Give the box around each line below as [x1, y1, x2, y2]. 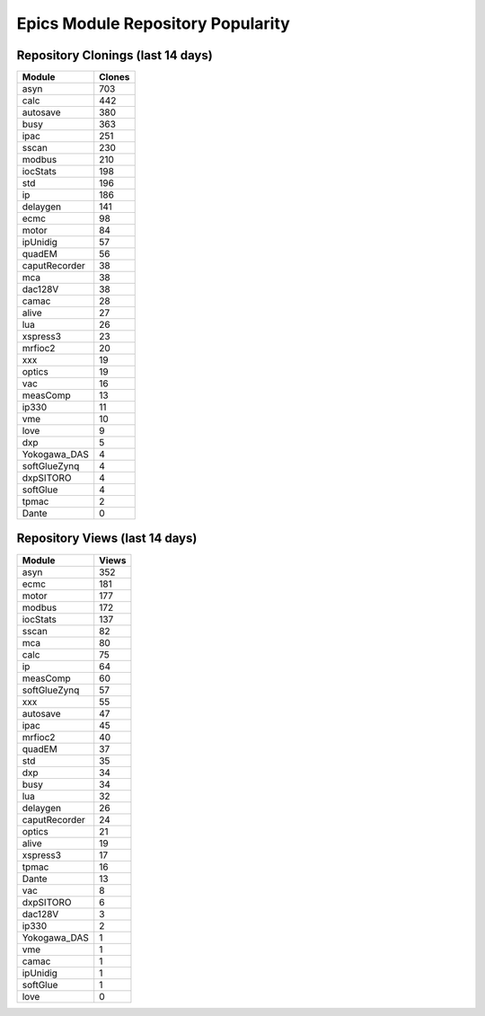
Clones [99, 71, 130, 84]
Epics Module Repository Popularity [16, 13, 291, 33]
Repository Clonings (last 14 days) [16, 48, 213, 63]
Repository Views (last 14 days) [16, 531, 198, 546]
